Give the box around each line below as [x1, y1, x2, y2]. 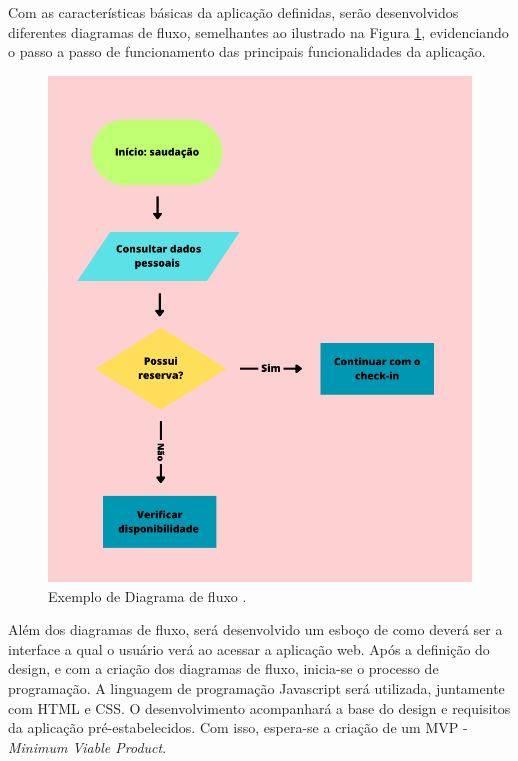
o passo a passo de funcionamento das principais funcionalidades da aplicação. [8, 41, 486, 62]
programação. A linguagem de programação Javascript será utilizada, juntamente [8, 678, 505, 699]
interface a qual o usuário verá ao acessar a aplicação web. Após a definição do [8, 638, 490, 659]
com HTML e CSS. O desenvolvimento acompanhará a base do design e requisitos [8, 697, 511, 718]
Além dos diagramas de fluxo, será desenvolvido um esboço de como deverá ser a [8, 619, 503, 640]
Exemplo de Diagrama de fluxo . [48, 585, 247, 606]
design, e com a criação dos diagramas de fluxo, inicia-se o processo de [8, 658, 439, 679]
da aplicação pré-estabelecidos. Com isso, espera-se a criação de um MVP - [8, 717, 468, 738]
